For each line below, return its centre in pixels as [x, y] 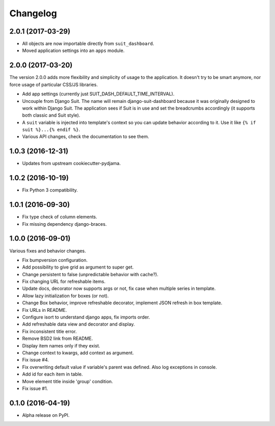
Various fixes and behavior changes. [48, 251]
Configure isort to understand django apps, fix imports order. [86, 317]
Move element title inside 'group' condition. [67, 381]
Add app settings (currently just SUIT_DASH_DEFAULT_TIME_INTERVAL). [98, 94]
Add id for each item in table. [52, 374]
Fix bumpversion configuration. [55, 260]
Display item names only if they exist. [61, 345]
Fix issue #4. [36, 360]
